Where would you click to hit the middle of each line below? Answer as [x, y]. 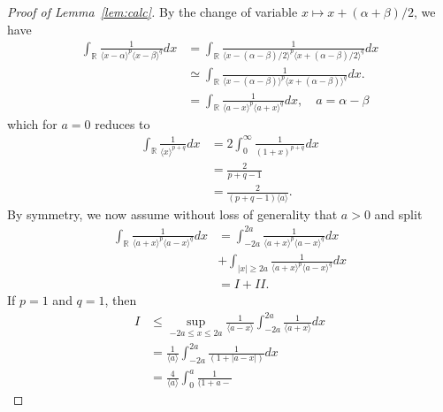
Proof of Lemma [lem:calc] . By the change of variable [153, 11]
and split [398, 214]
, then [121, 300]
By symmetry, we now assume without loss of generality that [172, 214]
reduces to [122, 123]
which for [32, 123]
